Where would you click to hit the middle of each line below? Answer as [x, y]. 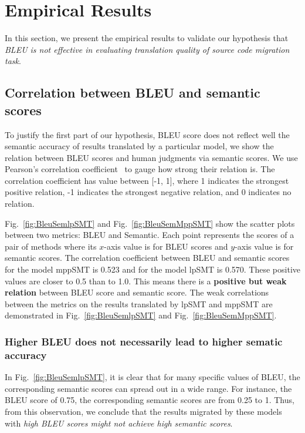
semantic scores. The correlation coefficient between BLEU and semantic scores [147, 258]
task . [13, 61]
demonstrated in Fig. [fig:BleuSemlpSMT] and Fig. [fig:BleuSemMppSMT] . [141, 315]
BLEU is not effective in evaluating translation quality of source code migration [147, 49]
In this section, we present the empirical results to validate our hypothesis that [147, 38]
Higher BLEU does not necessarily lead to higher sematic [144, 341]
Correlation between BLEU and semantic [133, 93]
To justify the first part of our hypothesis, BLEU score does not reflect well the [147, 134]
